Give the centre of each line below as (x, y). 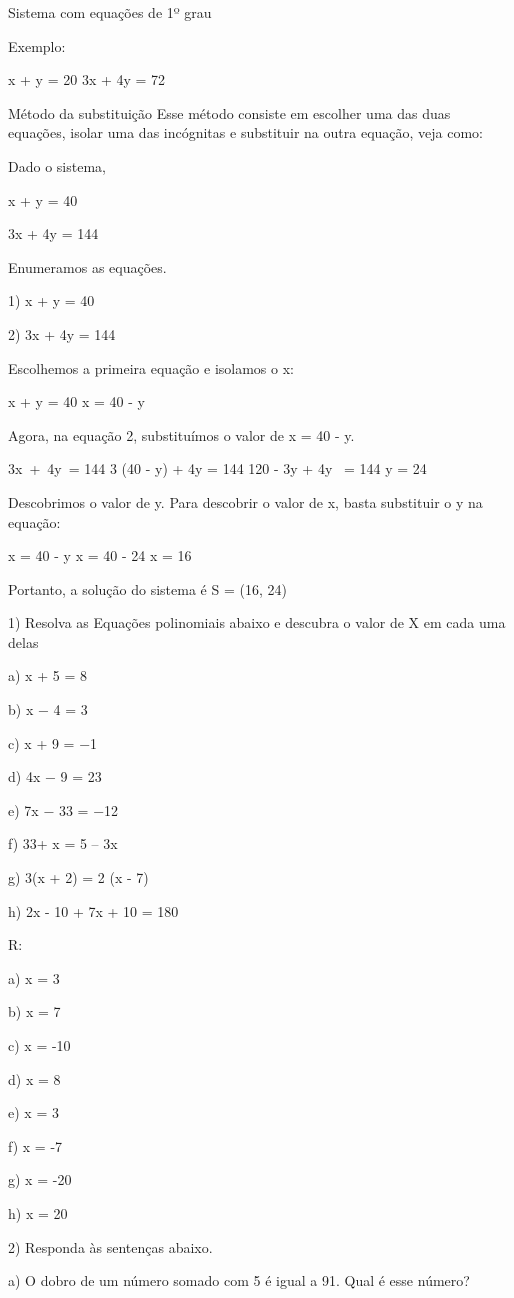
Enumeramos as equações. (87, 266)
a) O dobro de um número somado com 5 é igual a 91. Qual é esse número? (239, 1280)
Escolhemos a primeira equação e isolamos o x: (151, 367)
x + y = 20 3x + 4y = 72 (87, 79)
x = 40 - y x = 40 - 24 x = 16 (100, 555)
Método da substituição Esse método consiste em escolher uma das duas (229, 112)
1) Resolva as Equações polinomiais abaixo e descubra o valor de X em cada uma (257, 622)
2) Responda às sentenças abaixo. (110, 1246)
